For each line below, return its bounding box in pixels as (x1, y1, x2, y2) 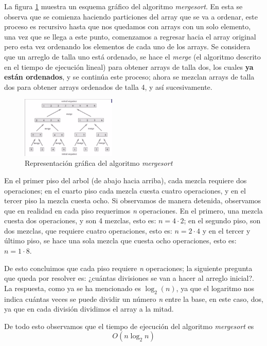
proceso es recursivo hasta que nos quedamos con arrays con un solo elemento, (4, 21, 251, 32)
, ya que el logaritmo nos (176, 282, 254, 293)
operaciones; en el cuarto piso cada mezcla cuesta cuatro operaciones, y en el (4, 185, 246, 196)
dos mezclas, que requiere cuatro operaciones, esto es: (4, 225, 172, 236)
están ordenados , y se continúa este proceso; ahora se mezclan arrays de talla (4, 71, 255, 82)
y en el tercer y (202, 225, 251, 236)
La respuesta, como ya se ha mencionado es (4, 282, 141, 293)
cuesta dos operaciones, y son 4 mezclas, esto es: (4, 215, 156, 226)
